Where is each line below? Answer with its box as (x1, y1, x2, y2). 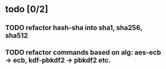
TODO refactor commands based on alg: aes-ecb (5, 48, 161, 56)
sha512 (5, 31, 28, 39)
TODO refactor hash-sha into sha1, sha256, (5, 23, 142, 32)
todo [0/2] (5, 3, 48, 15)
